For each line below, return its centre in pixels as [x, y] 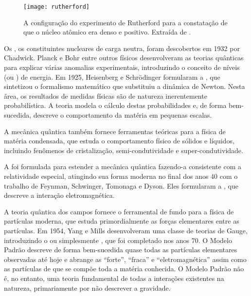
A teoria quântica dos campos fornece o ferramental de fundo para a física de [119, 211]
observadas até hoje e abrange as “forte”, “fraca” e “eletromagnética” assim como [125, 259]
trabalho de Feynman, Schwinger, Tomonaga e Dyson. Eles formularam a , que [121, 185]
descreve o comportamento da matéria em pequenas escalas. [123, 115]
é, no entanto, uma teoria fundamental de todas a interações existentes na [114, 278]
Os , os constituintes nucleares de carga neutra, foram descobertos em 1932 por [122, 48]
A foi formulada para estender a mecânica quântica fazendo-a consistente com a [123, 166]
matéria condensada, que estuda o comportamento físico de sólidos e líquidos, [119, 141]
